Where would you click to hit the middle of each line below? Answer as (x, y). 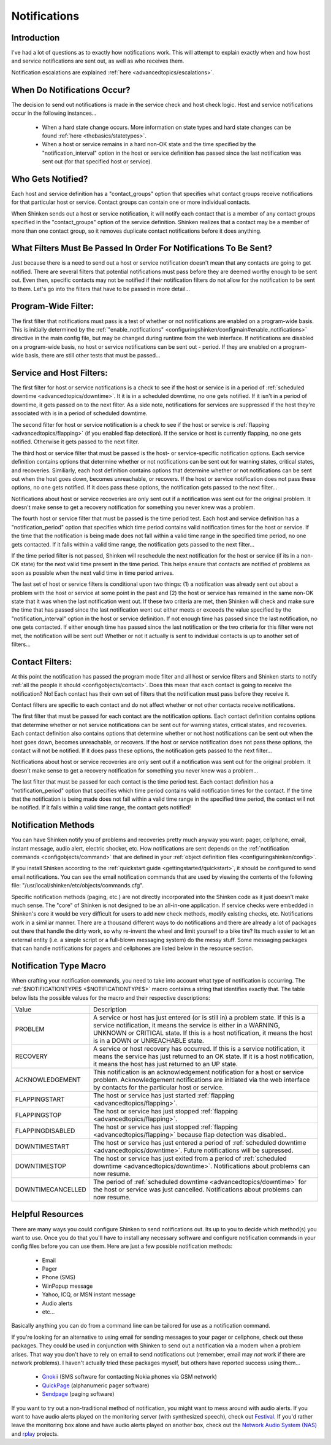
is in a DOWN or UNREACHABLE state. (149, 1041)
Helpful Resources (48, 1214)
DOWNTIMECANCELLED (51, 1190)
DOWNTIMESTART (42, 1147)
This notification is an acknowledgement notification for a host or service (198, 1072)
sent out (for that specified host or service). (97, 162)
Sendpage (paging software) (78, 1394)
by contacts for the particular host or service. (158, 1087)
